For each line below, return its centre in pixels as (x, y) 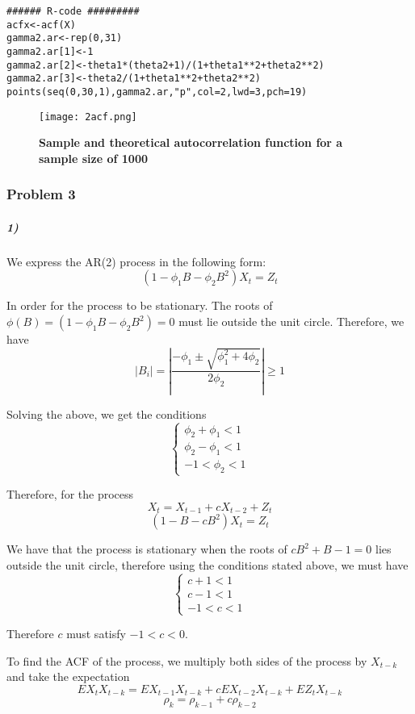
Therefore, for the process (70, 494)
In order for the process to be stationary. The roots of (140, 305)
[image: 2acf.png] (88, 117)
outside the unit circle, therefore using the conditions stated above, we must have (207, 565)
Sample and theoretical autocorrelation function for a (191, 142)
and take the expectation (68, 676)
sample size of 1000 (93, 158)
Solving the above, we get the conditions (107, 413)
